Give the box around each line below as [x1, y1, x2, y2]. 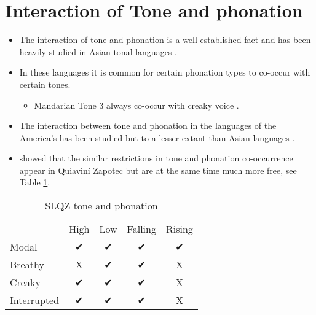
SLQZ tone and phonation [45, 198, 158, 213]
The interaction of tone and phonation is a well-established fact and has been [19, 33, 311, 46]
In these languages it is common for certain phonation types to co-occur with [19, 66, 310, 79]
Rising [165, 222, 193, 236]
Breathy [10, 257, 44, 272]
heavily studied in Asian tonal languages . [19, 45, 177, 58]
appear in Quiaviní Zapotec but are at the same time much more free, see [19, 163, 297, 176]
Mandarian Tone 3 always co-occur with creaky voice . [34, 98, 239, 111]
